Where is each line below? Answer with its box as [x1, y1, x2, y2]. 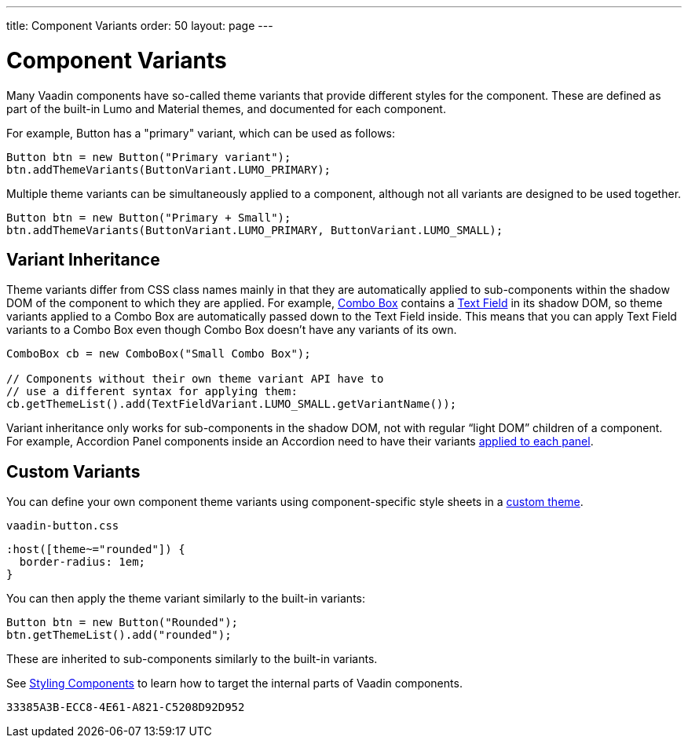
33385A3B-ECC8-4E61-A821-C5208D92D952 [6, 701, 245, 714]
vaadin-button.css [6, 519, 119, 533]
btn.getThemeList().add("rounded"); [6, 629, 232, 642]
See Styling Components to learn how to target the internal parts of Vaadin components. [6, 676, 463, 691]
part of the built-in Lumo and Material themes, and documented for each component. [6, 101, 446, 115]
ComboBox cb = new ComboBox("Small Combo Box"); [6, 347, 311, 361]
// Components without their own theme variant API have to [6, 372, 384, 386]
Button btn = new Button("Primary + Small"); [6, 211, 291, 224]
